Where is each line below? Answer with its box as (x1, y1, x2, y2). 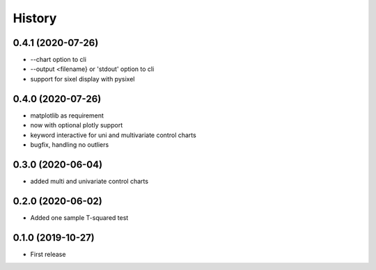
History (13, 10, 57, 26)
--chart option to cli (30, 56, 87, 64)
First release (30, 250, 66, 258)
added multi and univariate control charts (30, 177, 149, 185)
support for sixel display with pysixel (30, 74, 135, 83)
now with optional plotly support (30, 121, 123, 129)
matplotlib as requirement (30, 111, 104, 120)
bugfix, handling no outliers (30, 140, 109, 149)
